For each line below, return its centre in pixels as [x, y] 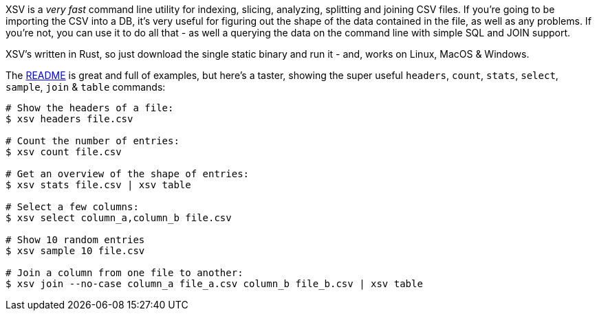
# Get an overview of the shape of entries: [128, 174]
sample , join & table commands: [86, 87]
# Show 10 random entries [75, 240]
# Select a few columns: [72, 207]
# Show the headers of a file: [90, 108]
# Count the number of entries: [93, 141]
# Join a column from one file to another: [124, 273]
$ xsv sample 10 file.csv [75, 251]
